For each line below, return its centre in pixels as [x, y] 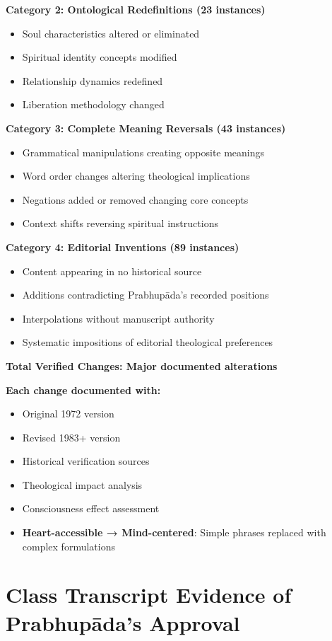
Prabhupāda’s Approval [123, 622]
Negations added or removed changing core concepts [135, 199]
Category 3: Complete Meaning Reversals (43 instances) [146, 128]
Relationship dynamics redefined [93, 80]
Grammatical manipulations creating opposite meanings [143, 152]
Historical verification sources [86, 461]
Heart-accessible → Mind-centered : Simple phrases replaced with [174, 532]
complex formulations [69, 546]
